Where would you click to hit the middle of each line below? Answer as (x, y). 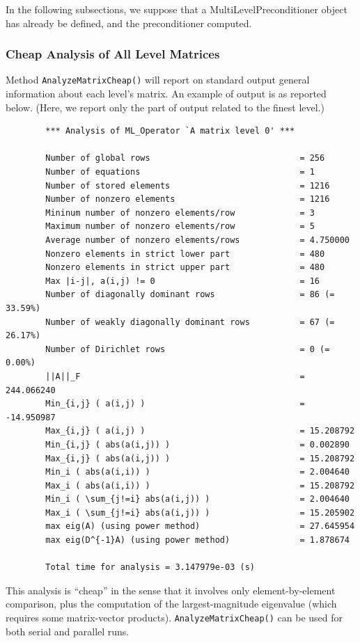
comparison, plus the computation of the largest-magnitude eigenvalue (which (171, 604)
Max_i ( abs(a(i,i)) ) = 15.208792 (200, 485)
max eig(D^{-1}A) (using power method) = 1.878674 (197, 540)
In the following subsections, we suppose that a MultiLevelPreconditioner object (177, 9)
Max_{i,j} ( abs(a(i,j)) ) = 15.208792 (200, 458)
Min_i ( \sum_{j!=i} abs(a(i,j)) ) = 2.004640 (197, 499)
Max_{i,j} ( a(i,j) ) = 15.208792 (200, 431)
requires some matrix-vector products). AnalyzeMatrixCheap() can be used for (174, 618)
